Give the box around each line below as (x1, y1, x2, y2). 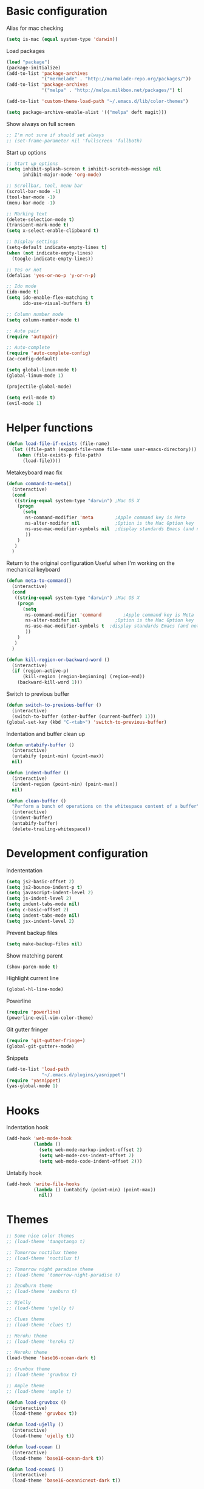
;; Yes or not (6, 267, 42, 273)
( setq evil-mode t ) (6, 394, 56, 401)
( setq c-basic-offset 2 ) (6, 907, 69, 913)
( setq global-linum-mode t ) (6, 367, 78, 373)
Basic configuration (6, 4, 108, 18)
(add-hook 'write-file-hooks (6, 1181, 80, 1187)
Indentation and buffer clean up (6, 730, 85, 737)
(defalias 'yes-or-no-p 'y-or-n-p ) (6, 272, 97, 278)
